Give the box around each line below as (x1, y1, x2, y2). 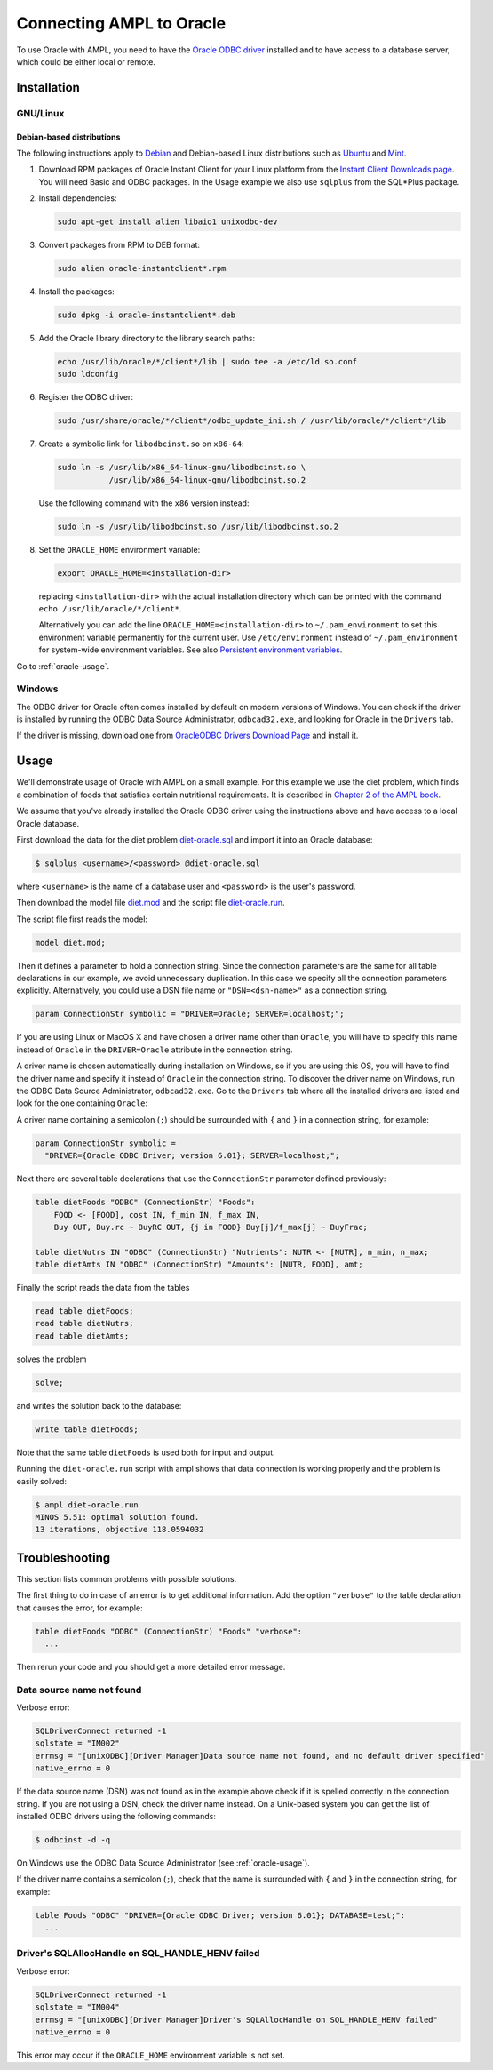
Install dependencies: (38, 193, 117, 204)
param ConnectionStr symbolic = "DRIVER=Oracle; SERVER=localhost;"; (35, 1009, 345, 1019)
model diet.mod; (35, 938, 107, 947)
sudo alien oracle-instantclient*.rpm (57, 263, 227, 274)
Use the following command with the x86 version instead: (38, 498, 250, 508)
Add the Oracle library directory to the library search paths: (38, 332, 256, 343)
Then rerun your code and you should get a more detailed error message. (16, 1661, 286, 1672)
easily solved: (16, 1475, 67, 1486)
